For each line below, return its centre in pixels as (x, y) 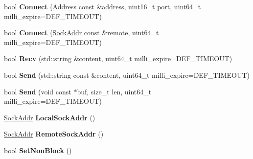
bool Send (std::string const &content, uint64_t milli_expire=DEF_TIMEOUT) (127, 75)
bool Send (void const (38, 91)
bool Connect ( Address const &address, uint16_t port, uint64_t (103, 6)
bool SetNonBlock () (38, 150)
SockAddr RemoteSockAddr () (54, 134)
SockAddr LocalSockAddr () (50, 117)
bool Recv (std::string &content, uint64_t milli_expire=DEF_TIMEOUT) (118, 58)
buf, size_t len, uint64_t (114, 91)
